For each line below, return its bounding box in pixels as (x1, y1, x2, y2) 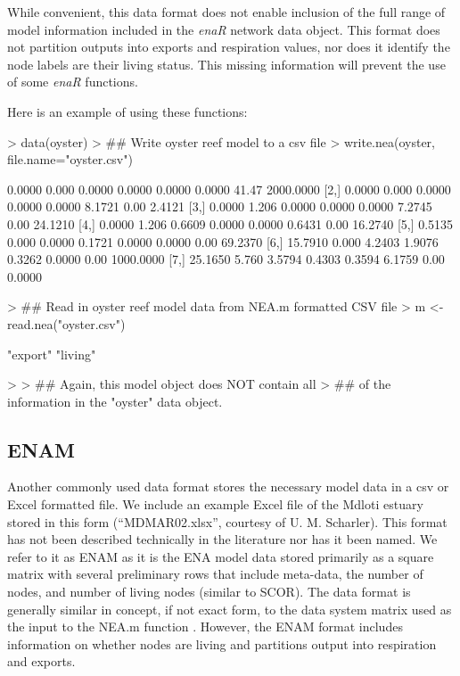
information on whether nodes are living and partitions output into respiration (7, 634, 437, 653)
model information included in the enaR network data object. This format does (7, 20, 440, 38)
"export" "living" (7, 344, 96, 363)
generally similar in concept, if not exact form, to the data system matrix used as (7, 599, 452, 618)
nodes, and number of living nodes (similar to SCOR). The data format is (7, 582, 411, 601)
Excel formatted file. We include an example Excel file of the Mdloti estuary (7, 495, 423, 514)
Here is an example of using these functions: (7, 102, 248, 120)
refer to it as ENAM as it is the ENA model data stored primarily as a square (7, 547, 434, 565)
